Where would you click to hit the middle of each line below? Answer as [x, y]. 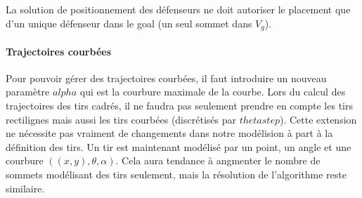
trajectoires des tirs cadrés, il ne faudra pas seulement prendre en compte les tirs [179, 106]
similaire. [25, 188]
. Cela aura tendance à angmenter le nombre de [218, 160]
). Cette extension [318, 119]
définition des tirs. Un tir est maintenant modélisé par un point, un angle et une [179, 146]
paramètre [28, 92]
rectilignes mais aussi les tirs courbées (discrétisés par [121, 119]
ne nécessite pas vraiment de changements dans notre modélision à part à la [169, 133]
